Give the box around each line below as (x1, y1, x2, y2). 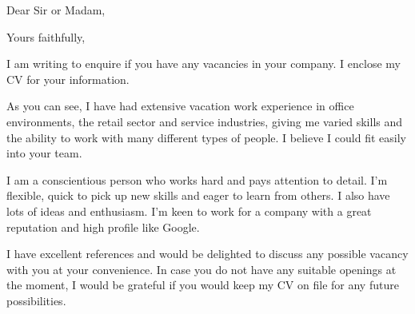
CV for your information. (6, 70, 130, 87)
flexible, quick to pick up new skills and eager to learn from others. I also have (6, 187, 390, 204)
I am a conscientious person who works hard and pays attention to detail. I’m (6, 171, 388, 188)
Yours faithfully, (6, 28, 86, 45)
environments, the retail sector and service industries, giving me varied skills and (6, 113, 403, 129)
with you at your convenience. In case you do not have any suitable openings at (6, 260, 397, 277)
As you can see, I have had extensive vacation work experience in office (6, 97, 354, 114)
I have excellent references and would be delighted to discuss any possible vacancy (6, 245, 409, 262)
